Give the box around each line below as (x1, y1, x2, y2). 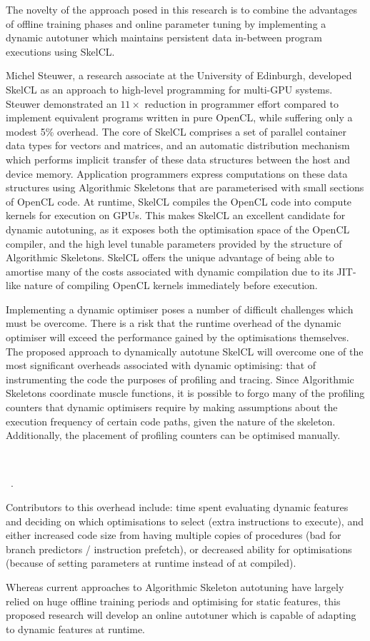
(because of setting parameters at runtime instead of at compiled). (6, 555, 296, 570)
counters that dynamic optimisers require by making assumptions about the (6, 400, 338, 415)
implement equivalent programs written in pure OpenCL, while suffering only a (6, 110, 353, 125)
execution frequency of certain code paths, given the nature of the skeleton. (6, 413, 336, 428)
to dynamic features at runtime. (6, 621, 145, 636)
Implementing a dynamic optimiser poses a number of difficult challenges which (6, 301, 354, 316)
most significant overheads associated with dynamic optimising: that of (6, 358, 316, 373)
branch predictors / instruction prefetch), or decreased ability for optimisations (6, 541, 352, 556)
